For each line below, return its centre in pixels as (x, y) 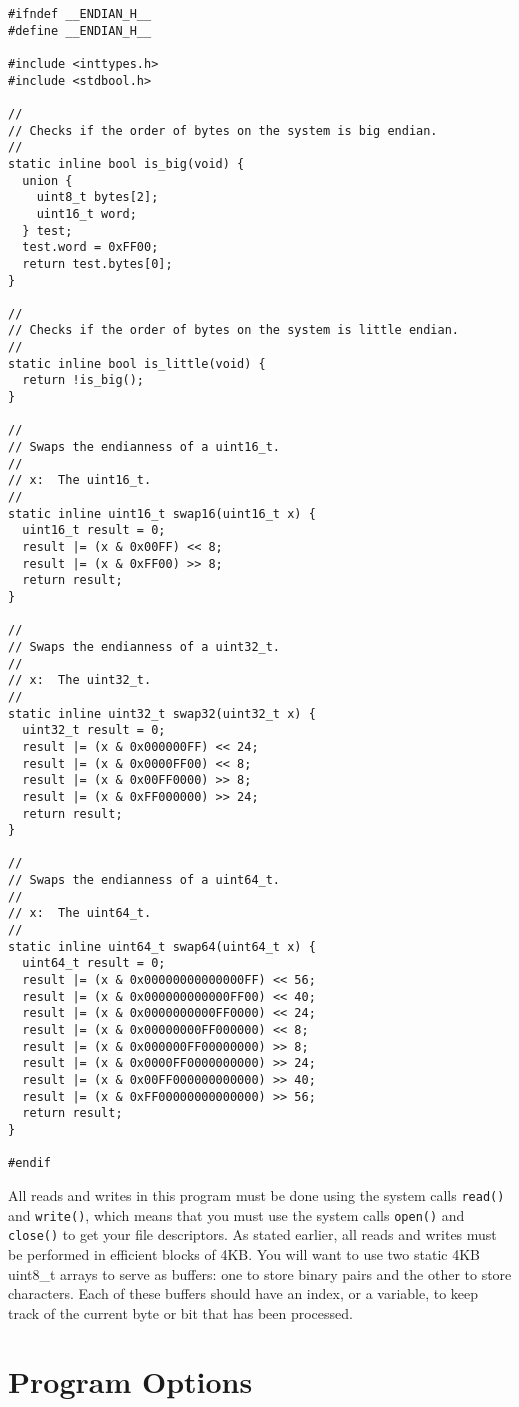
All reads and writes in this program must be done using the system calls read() (256, 1194)
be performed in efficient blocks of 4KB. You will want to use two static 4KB (244, 1253)
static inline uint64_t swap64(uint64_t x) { (162, 946)
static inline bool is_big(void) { (126, 163)
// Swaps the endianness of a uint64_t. (144, 880)
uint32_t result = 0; (94, 730)
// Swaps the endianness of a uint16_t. (144, 447)
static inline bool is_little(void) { (137, 363)
